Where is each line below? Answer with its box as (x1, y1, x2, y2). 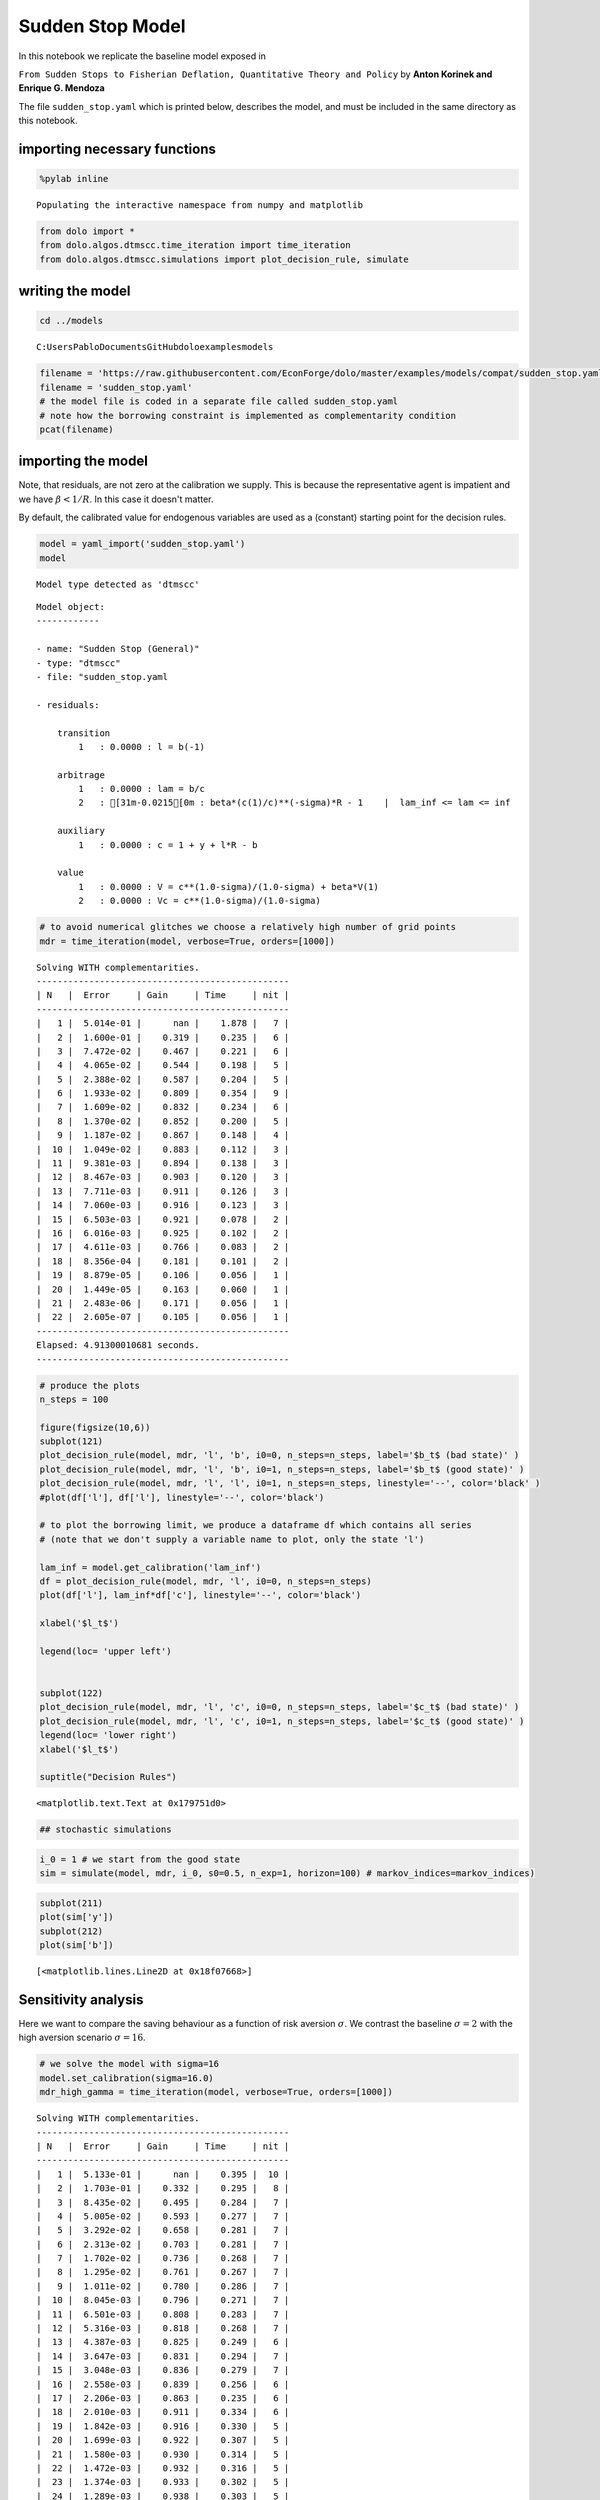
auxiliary (56, 825, 105, 837)
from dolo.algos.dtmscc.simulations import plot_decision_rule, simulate (39, 253, 409, 265)
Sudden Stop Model (18, 15, 186, 37)
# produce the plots (39, 1380, 140, 1391)
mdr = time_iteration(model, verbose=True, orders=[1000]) (39, 935, 335, 947)
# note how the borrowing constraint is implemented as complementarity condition (39, 410, 457, 421)
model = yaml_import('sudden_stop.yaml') (39, 538, 246, 550)
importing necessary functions (18, 140, 217, 157)
